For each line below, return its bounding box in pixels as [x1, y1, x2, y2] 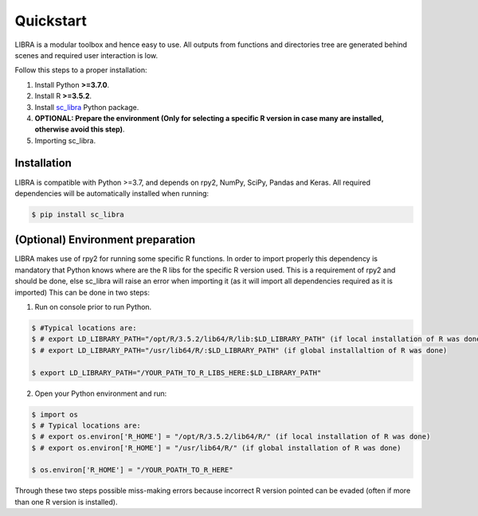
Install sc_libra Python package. [34, 102, 139, 111]
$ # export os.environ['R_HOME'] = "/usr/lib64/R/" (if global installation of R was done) [31, 443, 402, 452]
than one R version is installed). [14, 497, 118, 506]
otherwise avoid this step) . [34, 124, 125, 135]
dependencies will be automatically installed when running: [14, 188, 210, 198]
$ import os [31, 410, 79, 419]
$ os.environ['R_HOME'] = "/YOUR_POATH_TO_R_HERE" [31, 466, 234, 475]
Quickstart [14, 12, 88, 29]
